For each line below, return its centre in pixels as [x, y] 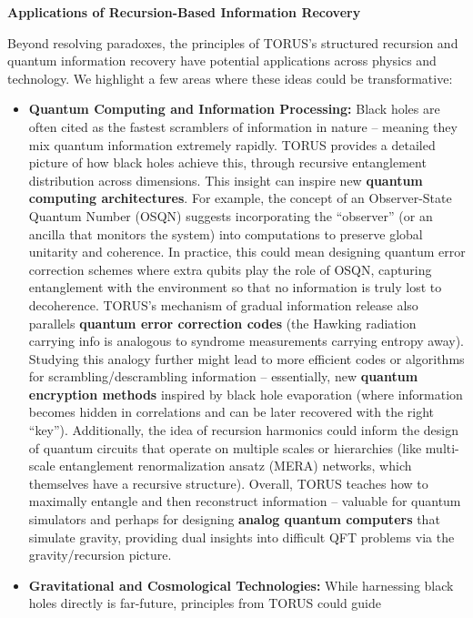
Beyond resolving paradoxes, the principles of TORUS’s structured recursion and [233, 42]
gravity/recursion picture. [100, 555]
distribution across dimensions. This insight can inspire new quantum [226, 180]
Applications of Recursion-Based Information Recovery [184, 12]
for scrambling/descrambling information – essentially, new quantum [223, 376]
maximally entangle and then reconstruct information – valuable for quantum [245, 501]
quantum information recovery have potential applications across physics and [222, 61]
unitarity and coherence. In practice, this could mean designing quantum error [247, 252]
